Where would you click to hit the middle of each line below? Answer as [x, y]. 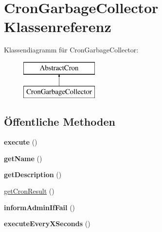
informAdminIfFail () [40, 207]
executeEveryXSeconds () [47, 224]
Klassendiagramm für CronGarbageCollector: [71, 50]
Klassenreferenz [58, 26]
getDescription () [33, 174]
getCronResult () [29, 191]
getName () [23, 158]
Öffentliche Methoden [60, 122]
